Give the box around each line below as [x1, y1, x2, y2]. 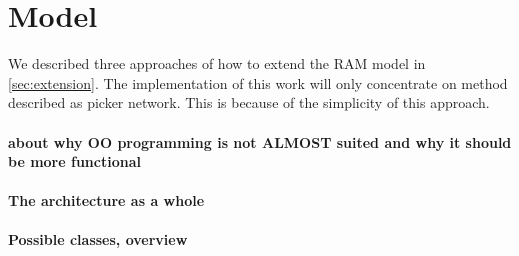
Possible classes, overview [8, 229, 188, 250]
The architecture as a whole [8, 190, 205, 211]
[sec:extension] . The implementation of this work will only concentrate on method [8, 72, 508, 93]
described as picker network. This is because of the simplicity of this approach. [8, 92, 490, 113]
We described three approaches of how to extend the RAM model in [8, 53, 426, 74]
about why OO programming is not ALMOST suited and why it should [8, 131, 512, 152]
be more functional [8, 151, 141, 172]
